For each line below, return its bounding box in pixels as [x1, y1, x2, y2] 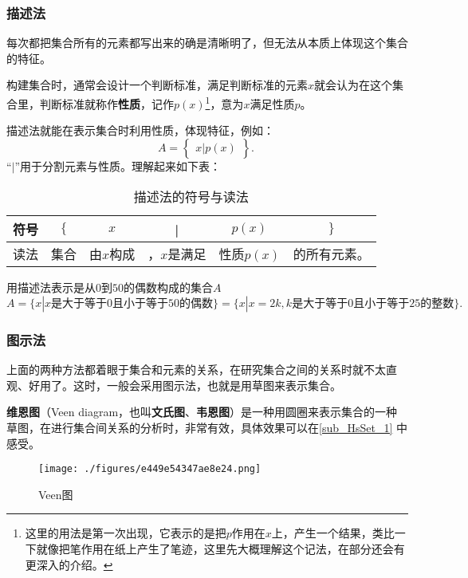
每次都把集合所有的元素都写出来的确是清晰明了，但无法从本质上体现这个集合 [6, 34, 408, 51]
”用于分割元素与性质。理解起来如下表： [14, 157, 222, 174]
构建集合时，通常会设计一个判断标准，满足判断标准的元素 [6, 77, 308, 93]
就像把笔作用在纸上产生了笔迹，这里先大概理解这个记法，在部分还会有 [36, 541, 405, 557]
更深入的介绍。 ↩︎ [25, 556, 113, 572]
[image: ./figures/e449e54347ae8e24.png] [38, 463, 262, 475]
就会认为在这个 [314, 77, 393, 93]
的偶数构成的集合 [124, 279, 213, 296]
